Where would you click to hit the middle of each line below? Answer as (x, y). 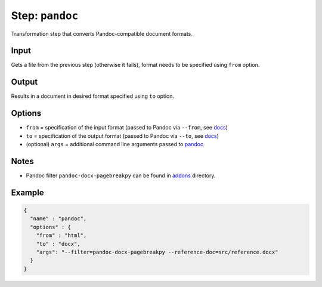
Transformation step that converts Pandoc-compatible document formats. (102, 33)
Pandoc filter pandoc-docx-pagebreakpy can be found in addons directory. (121, 175)
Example (27, 192)
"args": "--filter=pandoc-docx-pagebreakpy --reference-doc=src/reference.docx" (157, 252)
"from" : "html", (61, 235)
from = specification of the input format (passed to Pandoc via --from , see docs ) (127, 128)
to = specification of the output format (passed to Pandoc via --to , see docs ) (122, 136)
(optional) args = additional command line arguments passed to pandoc (115, 144)
